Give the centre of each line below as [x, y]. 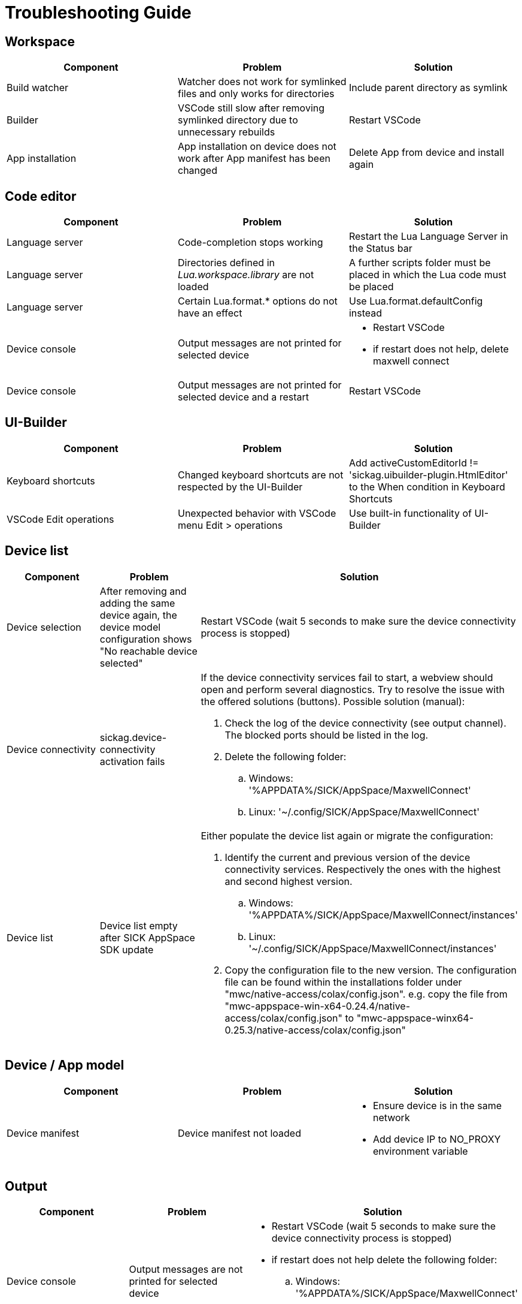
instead [365, 313]
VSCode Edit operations [60, 519]
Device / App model [65, 1065]
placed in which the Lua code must [427, 275]
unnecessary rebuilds [226, 132]
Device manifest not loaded [239, 1133]
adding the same [137, 603]
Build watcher [38, 88]
